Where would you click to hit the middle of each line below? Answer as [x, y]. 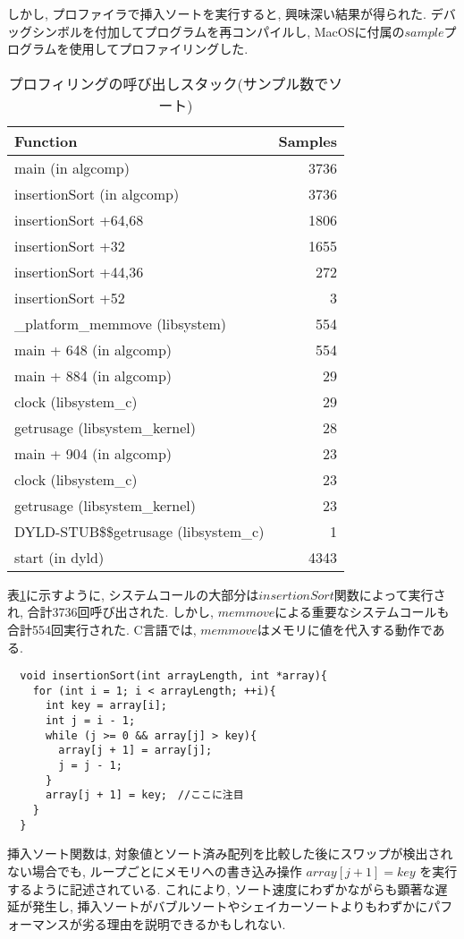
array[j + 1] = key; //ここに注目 [144, 795]
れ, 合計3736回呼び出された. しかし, [110, 612]
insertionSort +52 [70, 297]
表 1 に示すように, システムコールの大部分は [133, 594]
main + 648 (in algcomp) [93, 349]
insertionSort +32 [70, 245]
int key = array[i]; [106, 706]
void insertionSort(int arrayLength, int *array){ [173, 676]
